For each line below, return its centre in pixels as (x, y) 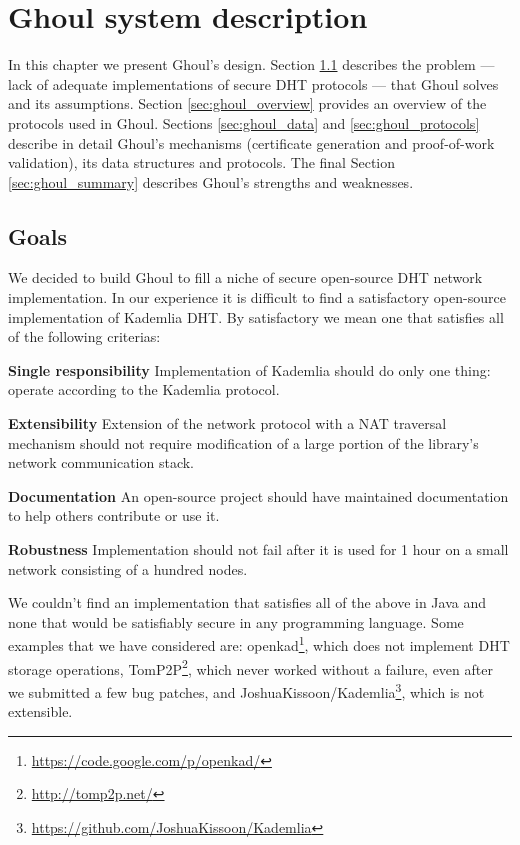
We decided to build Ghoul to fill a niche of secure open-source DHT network (245, 277)
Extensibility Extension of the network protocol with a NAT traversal (227, 423)
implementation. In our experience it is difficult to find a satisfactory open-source (257, 297)
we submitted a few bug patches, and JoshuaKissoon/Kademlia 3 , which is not (246, 690)
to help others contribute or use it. (114, 515)
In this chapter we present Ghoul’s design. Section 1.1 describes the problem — (251, 64)
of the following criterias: (84, 336)
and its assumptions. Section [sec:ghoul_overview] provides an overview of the (247, 103)
